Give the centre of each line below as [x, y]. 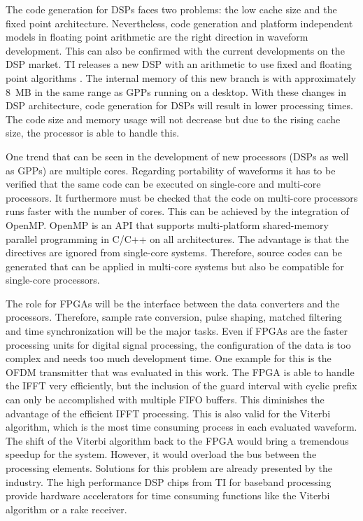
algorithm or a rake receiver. [66, 509]
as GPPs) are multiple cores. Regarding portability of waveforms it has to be [171, 170]
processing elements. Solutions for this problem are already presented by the [169, 468]
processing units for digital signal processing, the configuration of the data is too [178, 344]
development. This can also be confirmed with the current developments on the [175, 50]
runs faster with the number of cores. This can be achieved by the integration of [177, 211]
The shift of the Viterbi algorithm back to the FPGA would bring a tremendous [177, 440]
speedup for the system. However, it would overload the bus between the [161, 454]
